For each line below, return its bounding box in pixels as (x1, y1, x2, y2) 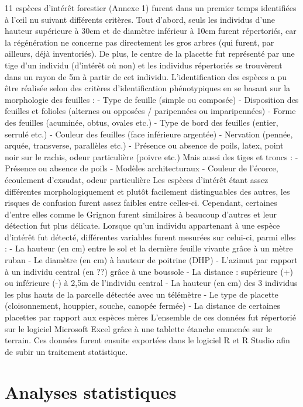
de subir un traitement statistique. (5, 345, 128, 357)
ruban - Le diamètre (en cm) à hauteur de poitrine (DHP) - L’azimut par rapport (5, 254, 298, 266)
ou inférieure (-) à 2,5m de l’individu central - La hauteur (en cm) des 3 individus (5, 277, 298, 289)
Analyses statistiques (5, 380, 177, 403)
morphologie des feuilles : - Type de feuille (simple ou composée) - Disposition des (5, 93, 299, 105)
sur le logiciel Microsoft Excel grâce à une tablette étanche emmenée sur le (5, 322, 273, 334)
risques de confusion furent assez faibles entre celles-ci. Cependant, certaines (5, 196, 277, 209)
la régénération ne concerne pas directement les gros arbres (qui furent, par (5, 36, 274, 48)
